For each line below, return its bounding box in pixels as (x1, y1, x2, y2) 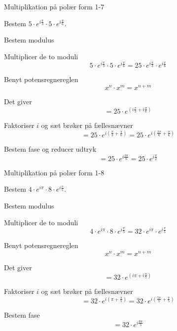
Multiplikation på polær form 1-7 (4, 1, 105, 11)
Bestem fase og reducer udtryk (4, 144, 97, 154)
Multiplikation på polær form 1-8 (4, 167, 105, 177)
